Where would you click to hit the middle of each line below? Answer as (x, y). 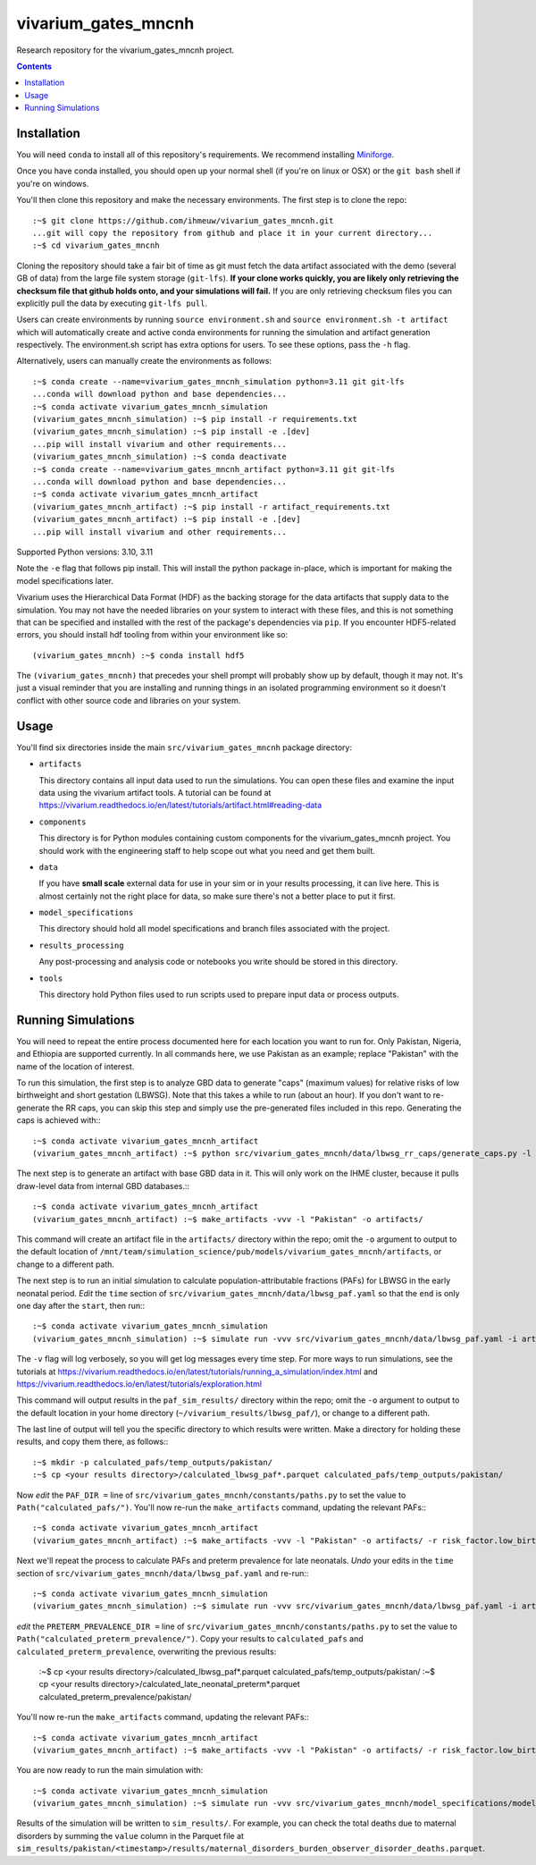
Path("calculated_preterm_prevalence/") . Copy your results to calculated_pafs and (190, 1639)
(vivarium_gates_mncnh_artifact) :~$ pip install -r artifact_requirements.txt (211, 506)
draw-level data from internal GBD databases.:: (103, 1186)
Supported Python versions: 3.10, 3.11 (85, 552)
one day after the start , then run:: (81, 1305)
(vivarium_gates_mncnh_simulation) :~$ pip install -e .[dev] (172, 432)
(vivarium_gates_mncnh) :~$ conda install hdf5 (138, 655)
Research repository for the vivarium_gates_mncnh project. (126, 50)
